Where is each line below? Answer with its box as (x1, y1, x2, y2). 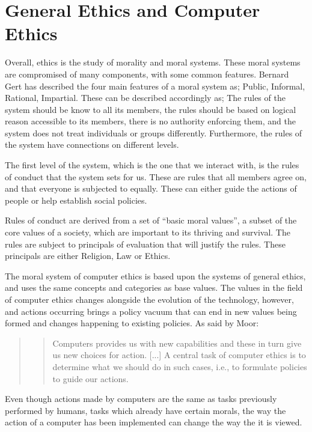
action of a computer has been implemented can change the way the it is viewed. (5, 416, 302, 428)
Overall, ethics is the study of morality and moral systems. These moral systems (5, 56, 301, 68)
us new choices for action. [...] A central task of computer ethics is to (52, 348, 306, 361)
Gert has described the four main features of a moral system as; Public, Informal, (5, 79, 305, 92)
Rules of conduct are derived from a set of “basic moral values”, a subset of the (5, 214, 297, 227)
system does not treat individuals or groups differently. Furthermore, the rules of (5, 126, 302, 139)
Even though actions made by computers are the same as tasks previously (5, 392, 277, 405)
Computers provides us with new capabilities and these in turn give (52, 336, 302, 349)
